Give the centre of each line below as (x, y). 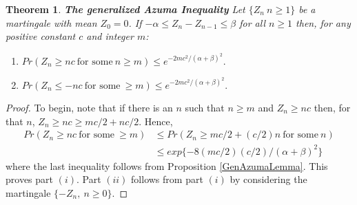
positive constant (41, 36)
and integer (110, 36)
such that (205, 107)
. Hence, (156, 121)
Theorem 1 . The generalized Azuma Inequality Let (125, 9)
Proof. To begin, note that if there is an (89, 107)
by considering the (268, 179)
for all (252, 22)
